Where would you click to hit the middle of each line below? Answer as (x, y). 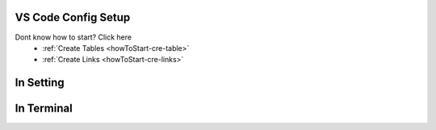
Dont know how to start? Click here (73, 37)
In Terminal (44, 109)
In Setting (40, 83)
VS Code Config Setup (73, 17)
